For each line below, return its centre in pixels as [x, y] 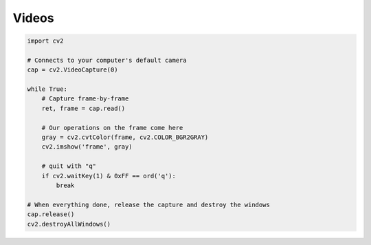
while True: [47, 89]
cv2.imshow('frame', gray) [87, 147]
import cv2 [45, 41]
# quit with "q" [69, 166]
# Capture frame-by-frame [85, 99]
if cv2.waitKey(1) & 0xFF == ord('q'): [109, 176]
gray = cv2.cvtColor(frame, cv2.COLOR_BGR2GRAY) [125, 137]
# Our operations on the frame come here [112, 128]
